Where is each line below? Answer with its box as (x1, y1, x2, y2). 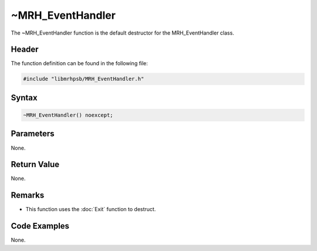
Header (11, 45, 39, 55)
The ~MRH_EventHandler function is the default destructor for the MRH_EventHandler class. (11, 29, 234, 36)
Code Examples (11, 221, 70, 231)
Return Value (11, 160, 60, 169)
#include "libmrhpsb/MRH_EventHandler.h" (23, 76, 144, 82)
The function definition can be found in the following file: (11, 60, 148, 67)
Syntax (11, 93, 38, 103)
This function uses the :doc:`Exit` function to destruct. (25, 206, 156, 213)
